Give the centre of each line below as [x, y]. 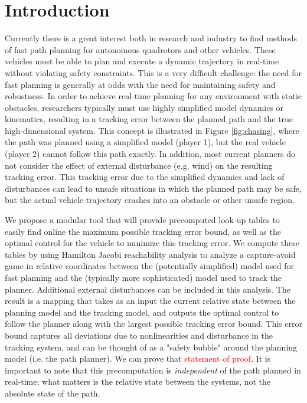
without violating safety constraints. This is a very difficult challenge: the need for [153, 72]
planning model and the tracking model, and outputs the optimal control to [142, 312]
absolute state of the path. [53, 393]
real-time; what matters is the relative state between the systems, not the [138, 381]
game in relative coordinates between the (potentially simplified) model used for [149, 266]
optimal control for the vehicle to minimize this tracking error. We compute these [152, 243]
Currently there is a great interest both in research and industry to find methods [151, 38]
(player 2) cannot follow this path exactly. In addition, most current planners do [150, 154]
